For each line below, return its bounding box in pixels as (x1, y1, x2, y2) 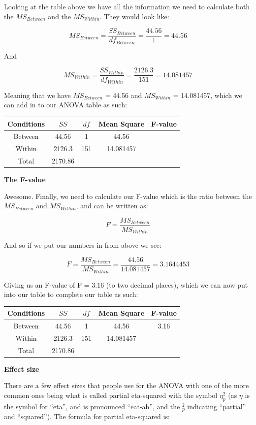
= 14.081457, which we (173, 90, 242, 100)
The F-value (4, 174, 46, 185)
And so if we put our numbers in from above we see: (4, 240, 161, 250)
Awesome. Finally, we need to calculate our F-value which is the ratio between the (4, 191, 252, 201)
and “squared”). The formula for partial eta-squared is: (4, 411, 170, 422)
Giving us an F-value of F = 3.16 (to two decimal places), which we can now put (4, 279, 248, 290)
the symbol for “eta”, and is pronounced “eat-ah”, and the (4, 401, 180, 411)
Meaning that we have (4, 90, 71, 100)
